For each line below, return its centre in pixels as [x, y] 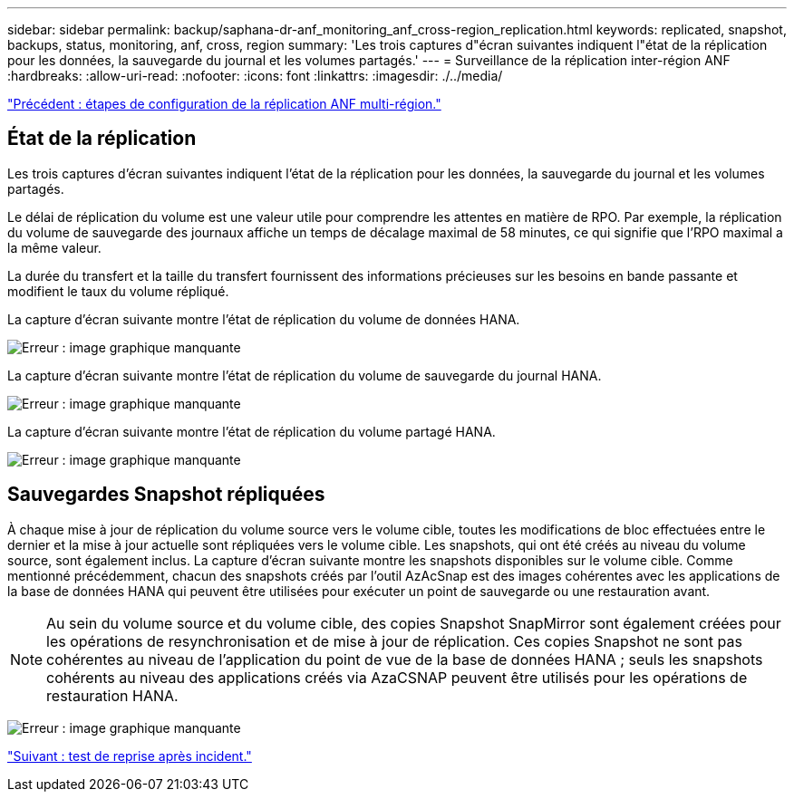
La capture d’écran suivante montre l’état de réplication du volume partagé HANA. [252, 431]
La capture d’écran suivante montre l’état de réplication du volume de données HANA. [264, 319]
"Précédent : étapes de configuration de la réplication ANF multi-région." [224, 104]
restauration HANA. [112, 695]
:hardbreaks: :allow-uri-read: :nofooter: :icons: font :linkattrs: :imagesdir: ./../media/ [255, 76]
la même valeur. [54, 247]
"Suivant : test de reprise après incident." [130, 756]
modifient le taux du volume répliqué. [118, 291]
